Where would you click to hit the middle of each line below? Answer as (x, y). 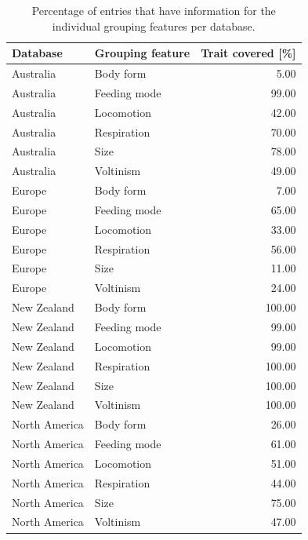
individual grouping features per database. (154, 26)
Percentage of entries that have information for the (154, 10)
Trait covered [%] (248, 53)
